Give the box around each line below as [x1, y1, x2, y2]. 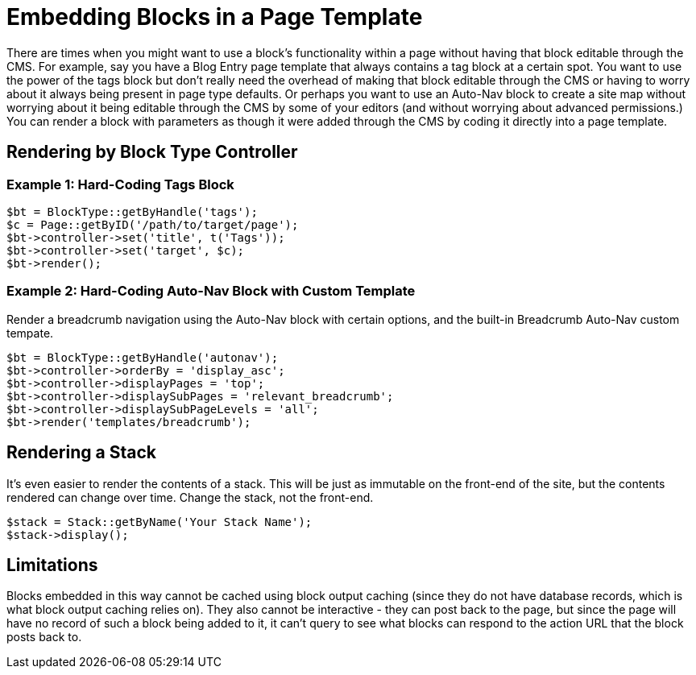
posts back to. [6, 630, 82, 644]
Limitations [6, 554, 98, 575]
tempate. [6, 325, 54, 340]
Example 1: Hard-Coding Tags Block [6, 176, 234, 193]
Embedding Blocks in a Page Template [6, 3, 423, 31]
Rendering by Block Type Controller [6, 142, 298, 163]
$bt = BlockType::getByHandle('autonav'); [6, 350, 279, 364]
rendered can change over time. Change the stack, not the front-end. [6, 490, 374, 504]
